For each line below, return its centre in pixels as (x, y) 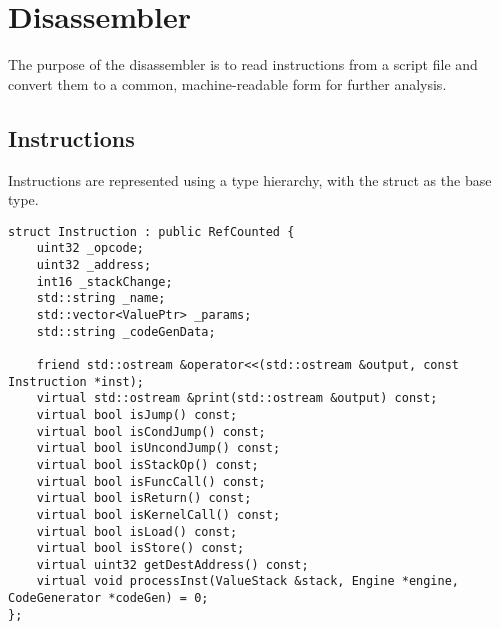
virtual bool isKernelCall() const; (158, 514)
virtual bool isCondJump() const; (151, 431)
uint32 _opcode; (90, 248)
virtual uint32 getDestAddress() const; (172, 564)
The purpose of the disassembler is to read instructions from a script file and (243, 64)
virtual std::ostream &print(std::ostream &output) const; (237, 398)
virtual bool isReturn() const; (144, 498)
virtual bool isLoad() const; (137, 531)
